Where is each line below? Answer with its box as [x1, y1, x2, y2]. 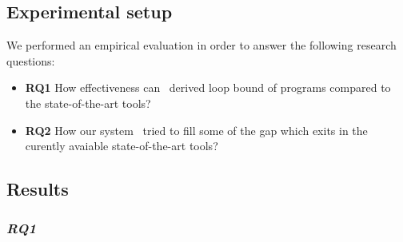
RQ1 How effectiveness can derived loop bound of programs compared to [25, 79, 391, 96]
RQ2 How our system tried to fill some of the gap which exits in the [25, 121, 368, 138]
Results [6, 177, 69, 201]
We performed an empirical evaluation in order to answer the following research [6, 37, 397, 54]
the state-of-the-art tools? [25, 94, 151, 111]
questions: [6, 52, 55, 69]
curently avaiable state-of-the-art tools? [25, 137, 218, 154]
